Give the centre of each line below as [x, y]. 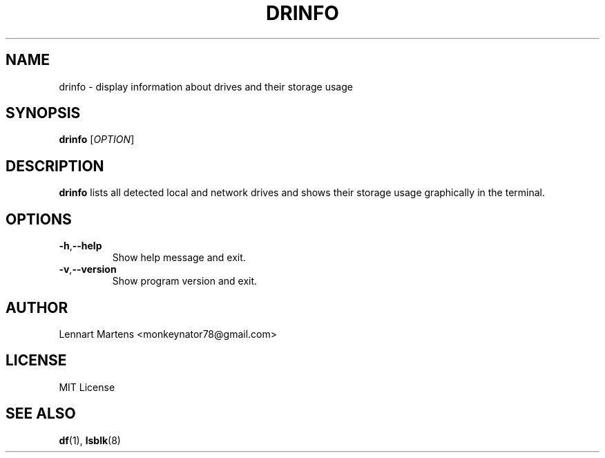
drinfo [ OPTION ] [97, 140]
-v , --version [88, 269]
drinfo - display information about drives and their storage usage [206, 86]
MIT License [87, 387]
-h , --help [80, 246]
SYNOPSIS [43, 113]
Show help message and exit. [179, 258]
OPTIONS [39, 219]
